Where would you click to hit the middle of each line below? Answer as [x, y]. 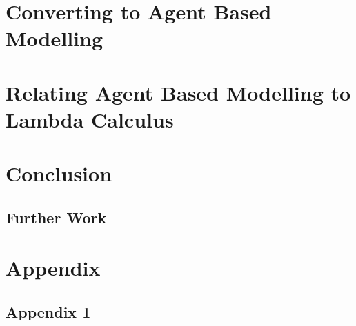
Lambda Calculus [90, 119]
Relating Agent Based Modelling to [178, 92]
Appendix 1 [48, 312]
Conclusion [59, 173]
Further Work [56, 217]
